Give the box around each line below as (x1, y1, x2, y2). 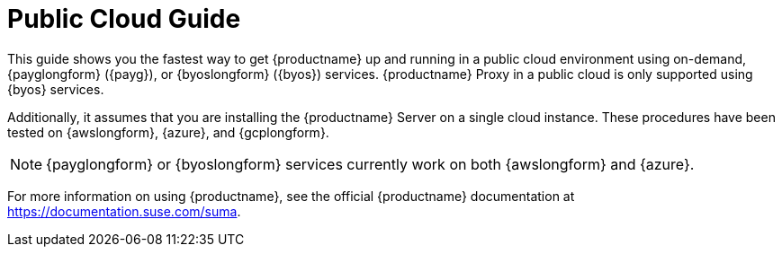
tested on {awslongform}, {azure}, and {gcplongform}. (7, 124, 329, 140)
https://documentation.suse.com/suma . (7, 203, 241, 219)
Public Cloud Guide (7, 4, 241, 34)
